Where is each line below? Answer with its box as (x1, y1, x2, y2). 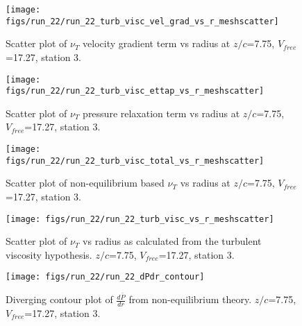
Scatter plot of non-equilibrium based (6, 175, 165, 190)
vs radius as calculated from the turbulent (83, 234, 262, 248)
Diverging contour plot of (6, 292, 113, 307)
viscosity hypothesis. (6, 247, 92, 261)
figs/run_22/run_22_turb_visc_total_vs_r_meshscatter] (6, 155, 265, 166)
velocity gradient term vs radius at (83, 36, 230, 51)
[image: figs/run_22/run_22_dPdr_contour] (6, 272, 205, 282)
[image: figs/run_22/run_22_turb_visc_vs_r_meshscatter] (6, 214, 274, 224)
